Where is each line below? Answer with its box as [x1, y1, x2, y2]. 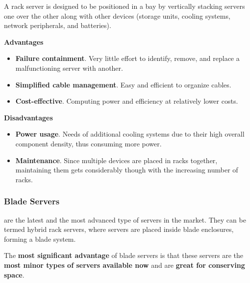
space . [4, 269, 25, 280]
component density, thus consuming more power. [15, 138, 162, 148]
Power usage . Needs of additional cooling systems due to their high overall [15, 129, 245, 139]
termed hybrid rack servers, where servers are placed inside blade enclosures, [4, 224, 234, 234]
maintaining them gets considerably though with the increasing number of [15, 165, 238, 175]
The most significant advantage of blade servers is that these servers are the [4, 250, 243, 260]
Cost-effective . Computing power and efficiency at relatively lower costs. [15, 96, 238, 106]
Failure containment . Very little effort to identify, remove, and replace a [15, 53, 240, 63]
